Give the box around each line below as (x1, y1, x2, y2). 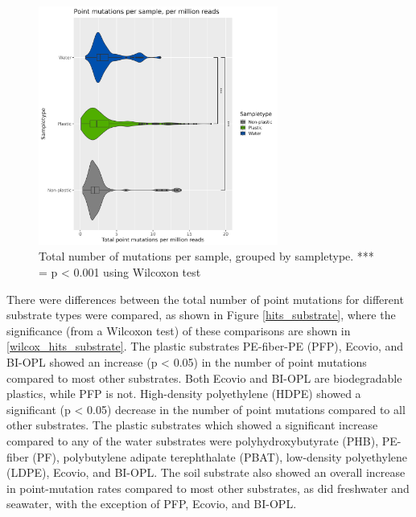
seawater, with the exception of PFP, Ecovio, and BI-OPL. (6, 495, 297, 512)
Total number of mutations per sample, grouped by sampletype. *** (39, 248, 374, 265)
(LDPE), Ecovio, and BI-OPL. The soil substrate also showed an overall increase (6, 464, 406, 481)
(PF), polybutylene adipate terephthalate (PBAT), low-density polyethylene (32, 448, 407, 465)
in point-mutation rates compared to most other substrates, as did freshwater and (6, 479, 410, 496)
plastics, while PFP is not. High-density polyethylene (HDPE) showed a (6, 385, 361, 402)
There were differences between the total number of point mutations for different (6, 290, 404, 307)
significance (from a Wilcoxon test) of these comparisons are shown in (6, 322, 351, 339)
